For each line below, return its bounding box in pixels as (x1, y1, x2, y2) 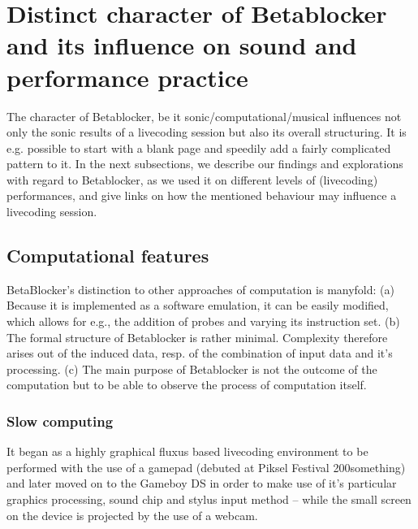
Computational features (6, 243, 209, 268)
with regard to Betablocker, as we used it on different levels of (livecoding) (6, 171, 378, 188)
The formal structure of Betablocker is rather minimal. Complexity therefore (6, 328, 388, 345)
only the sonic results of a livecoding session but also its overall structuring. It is (6, 124, 407, 141)
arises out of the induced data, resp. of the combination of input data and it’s (6, 345, 393, 362)
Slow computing (6, 410, 114, 431)
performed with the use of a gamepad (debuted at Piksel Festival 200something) (6, 458, 406, 475)
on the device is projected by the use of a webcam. (6, 506, 258, 523)
